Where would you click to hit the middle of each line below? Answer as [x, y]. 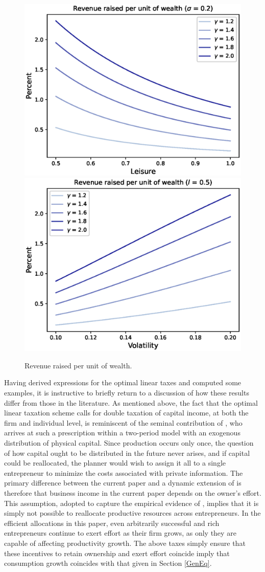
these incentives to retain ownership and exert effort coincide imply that [117, 553]
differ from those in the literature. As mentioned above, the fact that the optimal [131, 402]
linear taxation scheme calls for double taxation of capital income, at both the [126, 413]
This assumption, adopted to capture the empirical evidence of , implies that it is [131, 503]
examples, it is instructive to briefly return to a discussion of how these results [127, 393]
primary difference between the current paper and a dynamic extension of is [123, 483]
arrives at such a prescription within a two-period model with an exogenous [122, 433]
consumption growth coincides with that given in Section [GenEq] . [108, 563]
